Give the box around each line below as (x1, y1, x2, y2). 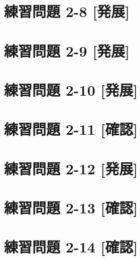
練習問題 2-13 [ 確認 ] (4, 197, 138, 218)
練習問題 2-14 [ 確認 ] (4, 236, 138, 257)
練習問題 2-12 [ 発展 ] (4, 158, 138, 178)
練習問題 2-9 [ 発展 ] (4, 40, 130, 61)
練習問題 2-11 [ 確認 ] (4, 119, 138, 139)
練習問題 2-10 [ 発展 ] (4, 79, 138, 100)
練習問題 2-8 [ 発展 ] (4, 1, 130, 22)
